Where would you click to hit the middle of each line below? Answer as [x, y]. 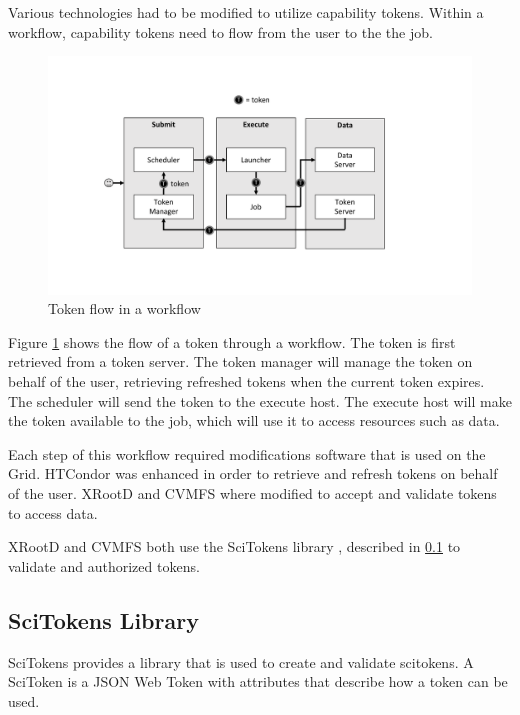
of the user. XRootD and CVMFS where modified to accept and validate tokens [252, 493]
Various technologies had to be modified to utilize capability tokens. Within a [246, 12]
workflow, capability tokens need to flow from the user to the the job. [220, 31]
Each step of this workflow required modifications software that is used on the [247, 453]
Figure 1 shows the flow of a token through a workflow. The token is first [232, 341]
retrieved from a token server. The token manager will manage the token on [240, 361]
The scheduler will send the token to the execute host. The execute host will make [260, 400]
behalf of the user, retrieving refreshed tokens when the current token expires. [246, 381]
